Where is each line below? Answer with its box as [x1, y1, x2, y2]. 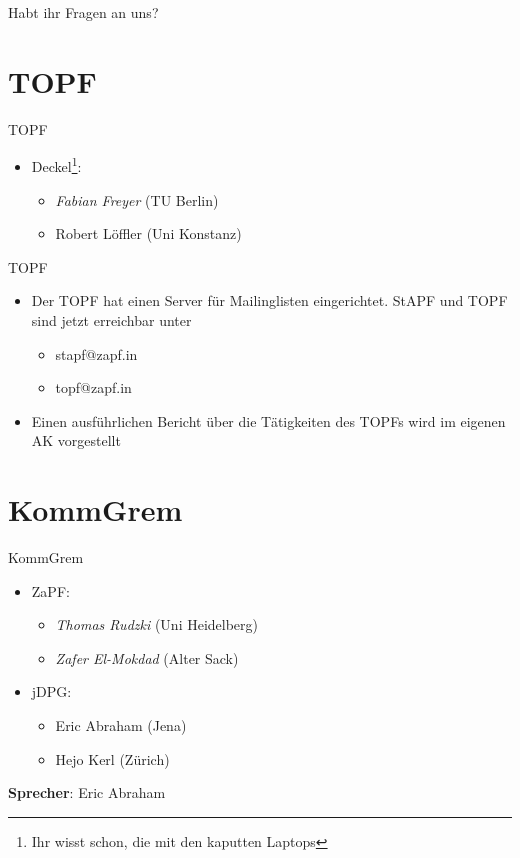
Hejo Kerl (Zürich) [55, 748, 170, 769]
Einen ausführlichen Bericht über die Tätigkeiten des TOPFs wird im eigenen [31, 410, 506, 431]
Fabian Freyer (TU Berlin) [55, 189, 219, 210]
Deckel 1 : [31, 153, 82, 176]
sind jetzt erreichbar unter [31, 309, 192, 330]
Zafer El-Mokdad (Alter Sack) [55, 647, 239, 668]
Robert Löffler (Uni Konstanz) [55, 223, 242, 244]
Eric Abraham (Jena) [55, 715, 187, 735]
